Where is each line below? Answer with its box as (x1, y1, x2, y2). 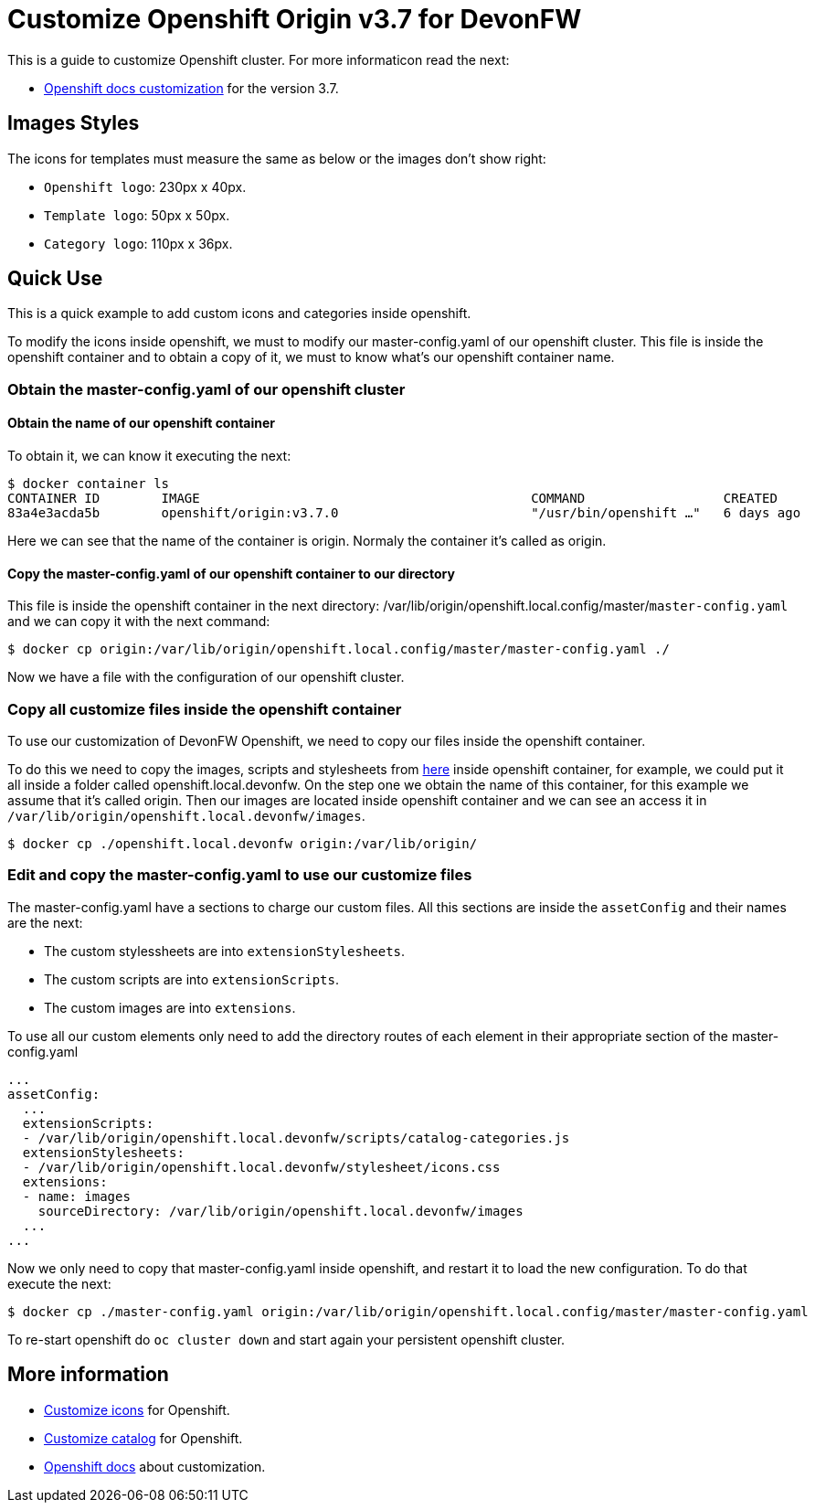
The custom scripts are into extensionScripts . (44, 971, 339, 987)
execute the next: (7, 1275, 111, 1292)
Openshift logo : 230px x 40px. (44, 178, 247, 195)
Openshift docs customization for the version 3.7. (44, 80, 339, 96)
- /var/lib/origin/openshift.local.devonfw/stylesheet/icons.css (22, 1159, 501, 1175)
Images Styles (7, 112, 140, 135)
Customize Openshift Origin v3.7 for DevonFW (7, 4, 582, 35)
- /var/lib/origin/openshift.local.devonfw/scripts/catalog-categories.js (22, 1130, 570, 1145)
